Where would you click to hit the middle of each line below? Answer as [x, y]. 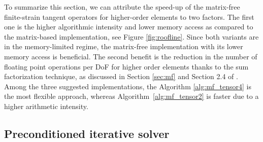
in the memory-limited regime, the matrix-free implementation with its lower [124, 46]
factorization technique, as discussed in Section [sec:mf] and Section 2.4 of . [121, 76]
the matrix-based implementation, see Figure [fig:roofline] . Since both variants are [131, 36]
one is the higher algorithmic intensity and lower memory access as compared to [129, 27]
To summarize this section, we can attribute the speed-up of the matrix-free [122, 7]
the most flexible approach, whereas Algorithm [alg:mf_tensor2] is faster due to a [131, 96]
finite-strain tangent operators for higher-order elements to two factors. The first [129, 16]
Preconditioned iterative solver [87, 133]
